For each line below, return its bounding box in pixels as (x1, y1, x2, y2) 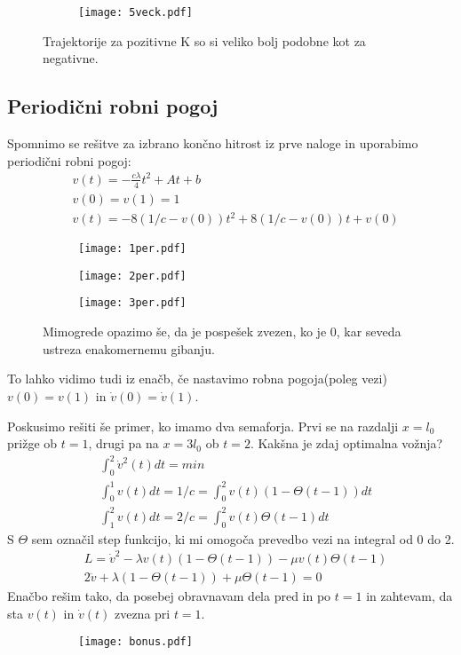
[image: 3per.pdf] (78, 296, 187, 310)
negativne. (43, 49, 99, 67)
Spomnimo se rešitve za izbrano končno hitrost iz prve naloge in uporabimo (7, 134, 418, 153)
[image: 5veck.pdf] (78, 6, 193, 19)
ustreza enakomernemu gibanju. (43, 339, 215, 358)
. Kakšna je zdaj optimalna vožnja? (250, 434, 443, 453)
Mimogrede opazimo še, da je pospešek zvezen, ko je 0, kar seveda (43, 322, 401, 341)
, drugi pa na (88, 434, 159, 453)
